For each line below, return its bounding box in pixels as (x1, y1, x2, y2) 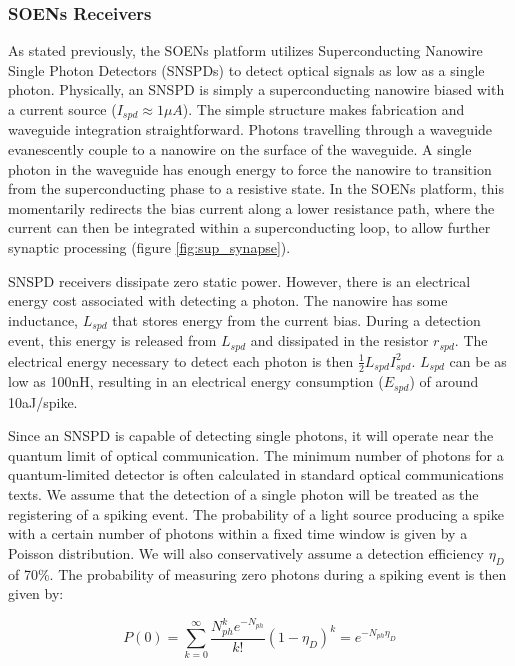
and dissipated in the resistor (250, 330, 429, 351)
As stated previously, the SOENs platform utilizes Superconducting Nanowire (8, 40, 483, 61)
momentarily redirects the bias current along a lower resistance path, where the (8, 197, 495, 218)
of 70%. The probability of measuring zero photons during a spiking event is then (8, 563, 507, 584)
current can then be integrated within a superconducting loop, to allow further (8, 217, 491, 238)
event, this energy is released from (8, 330, 217, 351)
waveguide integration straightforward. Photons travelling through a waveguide (8, 119, 493, 140)
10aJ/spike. (8, 391, 78, 412)
